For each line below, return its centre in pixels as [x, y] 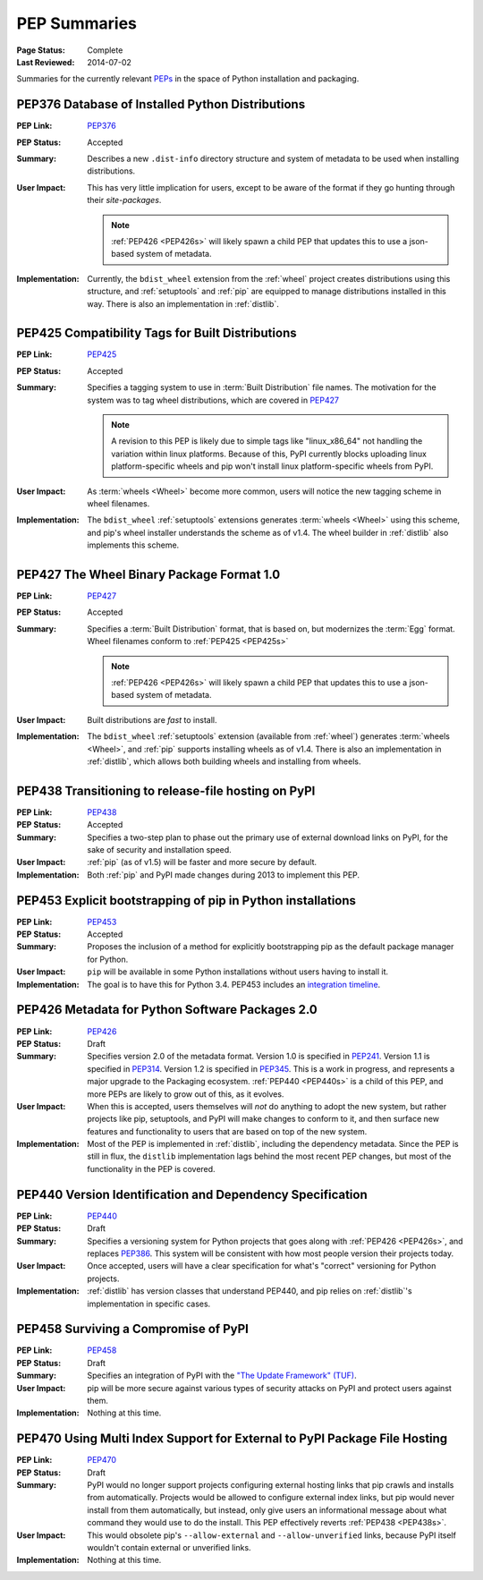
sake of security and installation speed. [159, 850]
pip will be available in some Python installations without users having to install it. [238, 972]
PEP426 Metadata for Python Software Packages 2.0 [167, 1010]
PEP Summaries [77, 23]
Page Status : [41, 50]
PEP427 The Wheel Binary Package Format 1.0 [148, 574]
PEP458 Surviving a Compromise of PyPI [133, 1329]
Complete [105, 50]
